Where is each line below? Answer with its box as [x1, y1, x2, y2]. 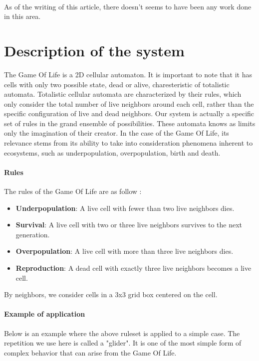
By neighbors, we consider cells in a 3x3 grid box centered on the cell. [4, 289, 218, 300]
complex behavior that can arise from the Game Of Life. [4, 347, 177, 358]
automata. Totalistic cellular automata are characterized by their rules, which [4, 89, 242, 99]
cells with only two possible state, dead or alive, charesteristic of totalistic [4, 79, 230, 89]
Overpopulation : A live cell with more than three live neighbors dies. [15, 246, 234, 256]
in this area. [4, 11, 41, 21]
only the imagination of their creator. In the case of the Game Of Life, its [4, 128, 229, 138]
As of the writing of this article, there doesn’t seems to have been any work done [4, 1, 252, 11]
